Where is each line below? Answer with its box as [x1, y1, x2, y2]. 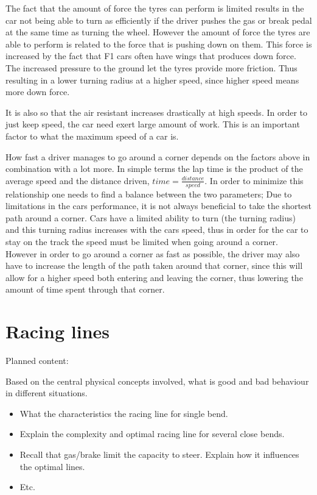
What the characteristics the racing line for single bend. [19, 407, 228, 419]
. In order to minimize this [204, 174, 304, 187]
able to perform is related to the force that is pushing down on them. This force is [5, 37, 312, 50]
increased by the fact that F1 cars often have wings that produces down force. [5, 49, 296, 62]
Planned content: [5, 354, 69, 367]
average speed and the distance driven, [5, 174, 150, 187]
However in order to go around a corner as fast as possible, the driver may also [5, 247, 300, 260]
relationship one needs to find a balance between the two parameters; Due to [5, 187, 292, 200]
